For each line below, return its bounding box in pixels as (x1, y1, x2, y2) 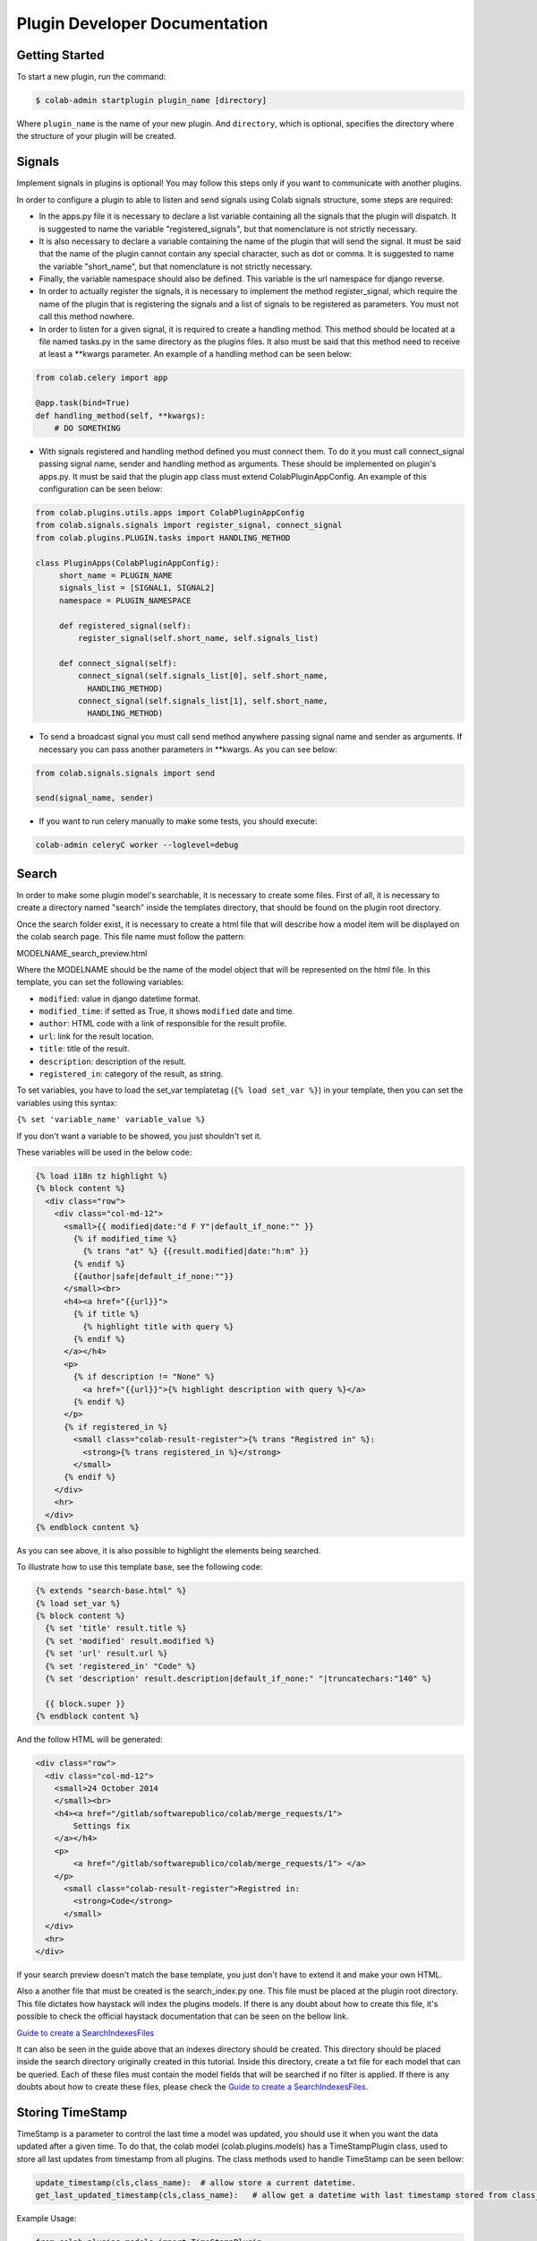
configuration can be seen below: (38, 484, 163, 495)
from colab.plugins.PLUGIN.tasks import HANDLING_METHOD (35, 532, 291, 542)
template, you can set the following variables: (16, 977, 184, 988)
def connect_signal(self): (58, 658, 178, 668)
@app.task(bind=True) (35, 398, 131, 408)
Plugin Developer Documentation (16, 13, 268, 33)
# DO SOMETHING (54, 422, 121, 433)
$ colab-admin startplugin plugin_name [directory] (35, 95, 268, 106)
